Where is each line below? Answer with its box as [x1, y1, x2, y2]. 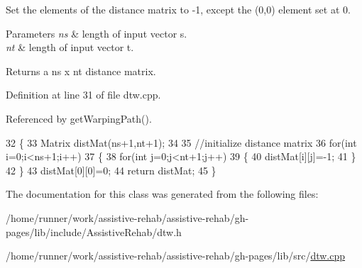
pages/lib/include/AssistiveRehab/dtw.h [6, 224, 182, 239]
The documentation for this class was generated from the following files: [6, 186, 319, 201]
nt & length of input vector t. [6, 40, 134, 55]
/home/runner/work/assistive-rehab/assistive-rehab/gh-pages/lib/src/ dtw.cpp [6, 248, 346, 263]
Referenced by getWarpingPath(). [6, 111, 152, 125]
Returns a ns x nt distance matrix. [6, 63, 156, 78]
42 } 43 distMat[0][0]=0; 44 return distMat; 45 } [6, 162, 216, 177]
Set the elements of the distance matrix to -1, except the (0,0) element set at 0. [6, 2, 351, 16]
